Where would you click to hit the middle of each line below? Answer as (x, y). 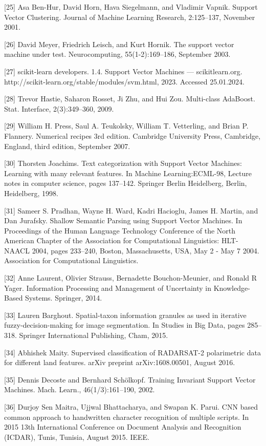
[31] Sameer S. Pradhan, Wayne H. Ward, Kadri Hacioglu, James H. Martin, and (131, 210)
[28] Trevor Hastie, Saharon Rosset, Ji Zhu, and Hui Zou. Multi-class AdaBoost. (130, 99)
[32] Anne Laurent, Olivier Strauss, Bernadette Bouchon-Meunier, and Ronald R (131, 278)
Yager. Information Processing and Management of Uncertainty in (108, 288)
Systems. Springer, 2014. (64, 298)
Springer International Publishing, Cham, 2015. (94, 335)
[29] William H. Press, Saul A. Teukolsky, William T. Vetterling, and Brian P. (126, 126)
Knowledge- (232, 288)
